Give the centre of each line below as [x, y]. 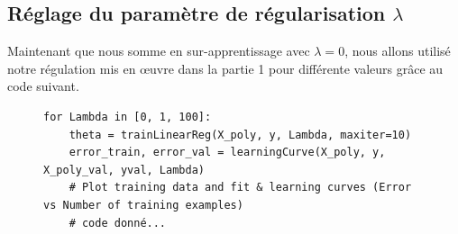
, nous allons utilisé [398, 51]
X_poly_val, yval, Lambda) [124, 170]
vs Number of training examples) [143, 205]
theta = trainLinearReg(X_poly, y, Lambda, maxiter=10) [240, 135]
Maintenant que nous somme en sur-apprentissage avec [159, 51]
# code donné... [118, 223]
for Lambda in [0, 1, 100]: [128, 117]
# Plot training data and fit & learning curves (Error [240, 188]
